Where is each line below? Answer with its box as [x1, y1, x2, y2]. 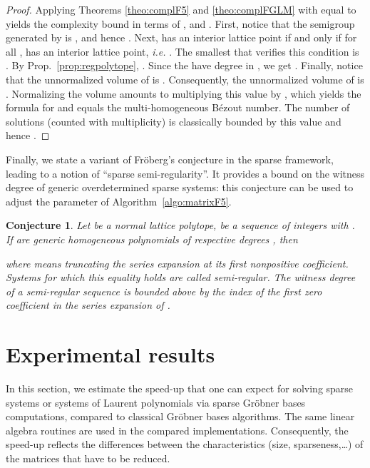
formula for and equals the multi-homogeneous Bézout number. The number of [6, 100, 350, 115]
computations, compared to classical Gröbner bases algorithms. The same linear [6, 409, 355, 424]
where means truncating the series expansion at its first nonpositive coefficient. [6, 255, 349, 270]
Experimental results [6, 340, 215, 369]
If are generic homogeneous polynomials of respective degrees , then [6, 231, 298, 246]
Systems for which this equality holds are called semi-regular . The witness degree [6, 270, 356, 285]
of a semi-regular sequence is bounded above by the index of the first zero [6, 283, 322, 298]
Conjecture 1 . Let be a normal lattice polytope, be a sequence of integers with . [6, 218, 355, 233]
